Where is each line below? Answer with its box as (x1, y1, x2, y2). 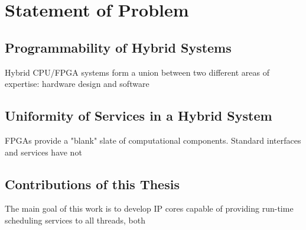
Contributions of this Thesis (5, 174, 180, 193)
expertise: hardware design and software (5, 77, 149, 90)
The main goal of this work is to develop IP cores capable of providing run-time (5, 202, 294, 215)
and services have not (5, 145, 82, 158)
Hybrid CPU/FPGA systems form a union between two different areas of (5, 66, 269, 78)
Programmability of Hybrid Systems (5, 38, 232, 56)
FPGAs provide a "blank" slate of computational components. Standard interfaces (5, 134, 301, 146)
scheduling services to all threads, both (5, 213, 145, 226)
